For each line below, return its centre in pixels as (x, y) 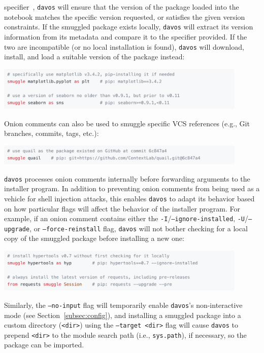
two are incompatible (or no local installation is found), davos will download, (124, 46)
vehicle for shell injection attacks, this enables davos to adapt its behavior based (129, 198)
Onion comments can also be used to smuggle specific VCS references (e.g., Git (127, 123)
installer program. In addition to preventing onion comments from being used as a (132, 188)
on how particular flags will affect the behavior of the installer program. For (122, 208)
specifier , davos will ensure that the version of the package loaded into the (122, 7)
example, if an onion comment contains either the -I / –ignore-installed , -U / (126, 218)
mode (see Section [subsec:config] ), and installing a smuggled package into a (123, 315)
